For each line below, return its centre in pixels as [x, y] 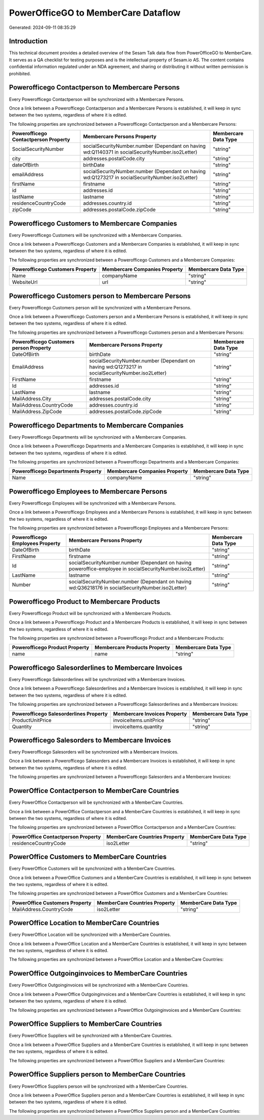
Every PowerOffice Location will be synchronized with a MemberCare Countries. [90, 934]
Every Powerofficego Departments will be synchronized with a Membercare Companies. [98, 437]
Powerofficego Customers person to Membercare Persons [100, 296]
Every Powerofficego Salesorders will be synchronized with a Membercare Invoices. [94, 752]
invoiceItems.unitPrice [139, 720]
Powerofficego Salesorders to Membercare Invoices [90, 740]
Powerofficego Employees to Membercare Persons [88, 491]
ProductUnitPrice [32, 720]
